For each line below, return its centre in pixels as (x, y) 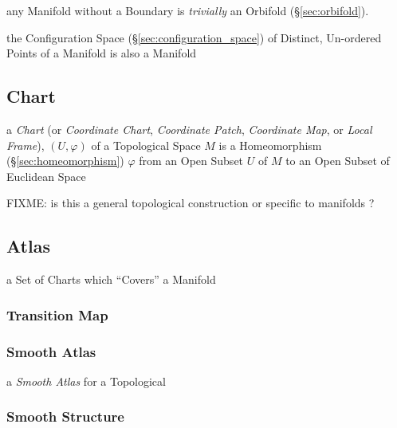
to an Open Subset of (338, 161)
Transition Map (57, 314)
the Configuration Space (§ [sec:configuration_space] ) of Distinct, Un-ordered (194, 37)
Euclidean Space (46, 176)
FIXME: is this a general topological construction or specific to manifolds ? (191, 203)
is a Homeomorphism (270, 145)
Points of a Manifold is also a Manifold (102, 53)
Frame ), (26, 145)
